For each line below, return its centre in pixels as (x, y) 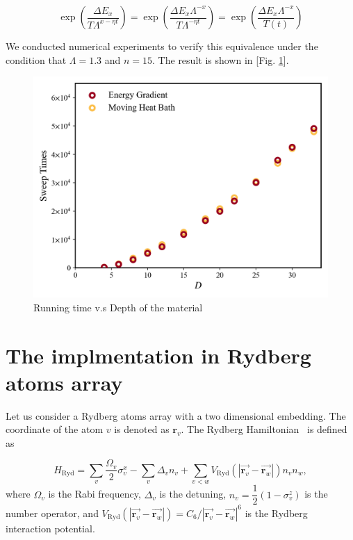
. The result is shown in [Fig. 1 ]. (221, 59)
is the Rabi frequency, (95, 494)
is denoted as (142, 429)
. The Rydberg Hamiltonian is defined (264, 429)
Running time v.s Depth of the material (118, 307)
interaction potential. (50, 528)
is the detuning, (193, 494)
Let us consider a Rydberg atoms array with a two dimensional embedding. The (176, 415)
